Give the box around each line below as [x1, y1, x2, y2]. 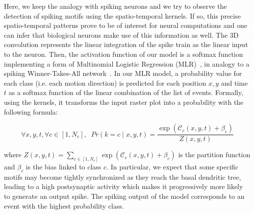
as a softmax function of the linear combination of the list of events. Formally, [8, 87, 243, 97]
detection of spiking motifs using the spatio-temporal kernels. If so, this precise [4, 10, 241, 21]
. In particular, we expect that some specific [106, 162, 239, 172]
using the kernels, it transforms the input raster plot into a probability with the [4, 96, 244, 107]
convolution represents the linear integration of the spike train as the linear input [4, 39, 248, 49]
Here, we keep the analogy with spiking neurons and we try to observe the [4, 1, 227, 11]
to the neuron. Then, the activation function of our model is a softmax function [4, 48, 243, 59]
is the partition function [178, 149, 251, 160]
